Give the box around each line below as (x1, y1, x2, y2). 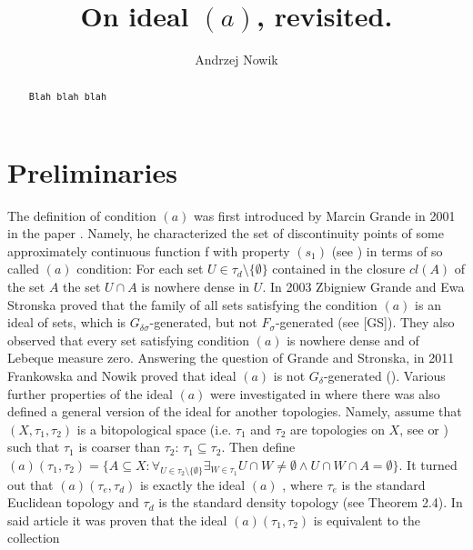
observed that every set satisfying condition (7, 330, 249, 349)
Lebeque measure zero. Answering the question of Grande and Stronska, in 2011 (7, 348, 455, 367)
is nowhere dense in (141, 276, 250, 295)
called (7, 259, 39, 278)
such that (7, 437, 60, 456)
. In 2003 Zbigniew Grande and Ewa (262, 276, 465, 295)
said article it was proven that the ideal (7, 510, 227, 529)
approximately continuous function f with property (7, 241, 290, 260)
